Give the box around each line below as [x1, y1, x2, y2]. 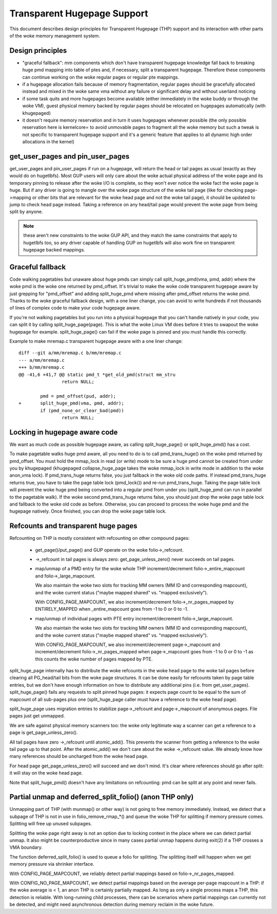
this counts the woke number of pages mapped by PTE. [35, 656, 153, 662]
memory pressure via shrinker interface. [9, 861, 94, 867]
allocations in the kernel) [22, 139, 74, 145]
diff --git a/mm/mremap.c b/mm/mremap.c [18, 350, 122, 356]
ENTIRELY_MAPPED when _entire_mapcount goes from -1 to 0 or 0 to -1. [35, 606, 188, 612]
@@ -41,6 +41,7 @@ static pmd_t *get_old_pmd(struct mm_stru [18, 372, 175, 377]
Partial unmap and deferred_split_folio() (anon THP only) [9, 793, 194, 802]
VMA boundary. [9, 844, 43, 850]
